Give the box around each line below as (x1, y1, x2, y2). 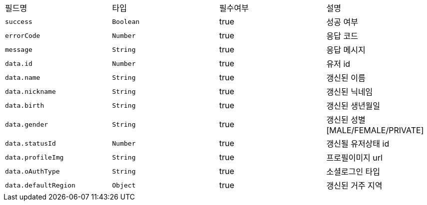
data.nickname (5, 87, 56, 95)
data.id (5, 59, 32, 67)
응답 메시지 (326, 45, 366, 55)
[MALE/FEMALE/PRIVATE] (326, 125, 424, 135)
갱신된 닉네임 (326, 87, 373, 97)
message (5, 45, 32, 53)
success (5, 17, 32, 25)
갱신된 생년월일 (326, 101, 381, 111)
